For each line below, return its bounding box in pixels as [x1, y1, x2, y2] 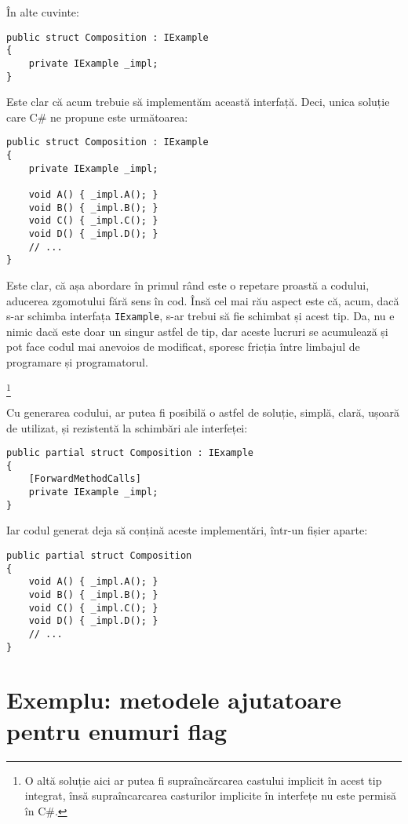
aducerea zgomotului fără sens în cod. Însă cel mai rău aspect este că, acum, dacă [6, 292, 399, 308]
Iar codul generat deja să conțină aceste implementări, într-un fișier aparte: [6, 522, 368, 538]
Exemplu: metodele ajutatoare [6, 684, 342, 716]
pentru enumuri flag [6, 714, 227, 746]
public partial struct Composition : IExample [6, 447, 253, 459]
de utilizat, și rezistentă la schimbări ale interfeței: [6, 419, 248, 436]
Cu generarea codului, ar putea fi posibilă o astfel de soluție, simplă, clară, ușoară [6, 403, 400, 420]
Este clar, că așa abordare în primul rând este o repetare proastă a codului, [6, 276, 370, 293]
